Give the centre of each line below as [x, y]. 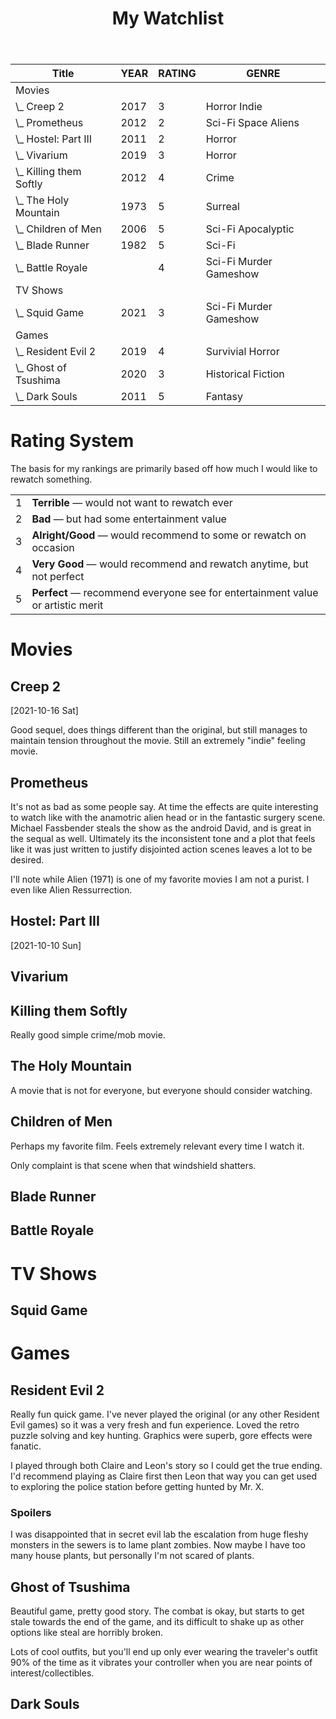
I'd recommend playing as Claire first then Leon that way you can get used [164, 1476]
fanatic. [26, 1446]
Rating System [72, 441]
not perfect [58, 577]
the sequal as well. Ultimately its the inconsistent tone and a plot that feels [163, 838]
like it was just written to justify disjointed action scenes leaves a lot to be [161, 849]
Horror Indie [234, 107]
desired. [27, 859]
